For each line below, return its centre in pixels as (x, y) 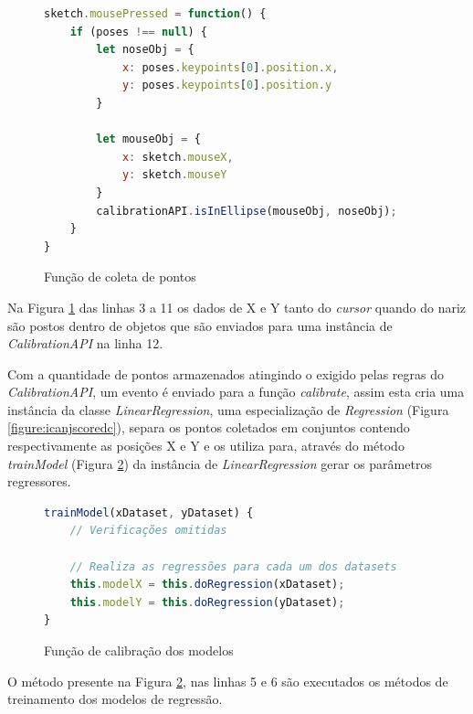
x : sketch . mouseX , (178, 157)
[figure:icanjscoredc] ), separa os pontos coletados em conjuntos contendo (209, 427)
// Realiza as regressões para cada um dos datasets (233, 566)
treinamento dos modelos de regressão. (115, 699)
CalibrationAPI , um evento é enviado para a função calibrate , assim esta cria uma (236, 392)
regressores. (39, 481)
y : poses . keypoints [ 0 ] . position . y (227, 85)
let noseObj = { (145, 50)
